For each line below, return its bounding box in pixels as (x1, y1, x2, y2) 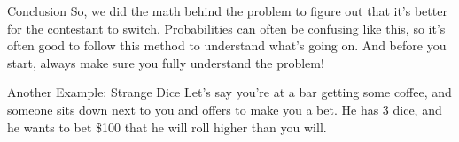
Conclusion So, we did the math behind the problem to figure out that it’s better (7, 2, 447, 19)
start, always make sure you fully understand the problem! (7, 53, 324, 71)
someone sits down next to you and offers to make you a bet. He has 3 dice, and (7, 100, 442, 118)
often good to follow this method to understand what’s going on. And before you (7, 36, 447, 55)
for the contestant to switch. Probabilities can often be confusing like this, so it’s (7, 19, 446, 37)
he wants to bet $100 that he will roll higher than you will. (7, 117, 327, 136)
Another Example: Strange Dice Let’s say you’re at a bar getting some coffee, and (7, 83, 452, 101)
